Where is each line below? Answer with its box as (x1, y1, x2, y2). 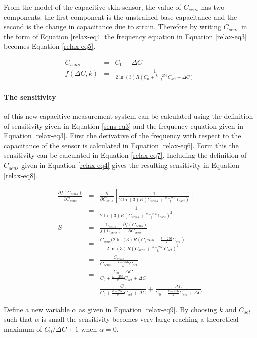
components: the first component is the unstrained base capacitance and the (4, 11, 237, 22)
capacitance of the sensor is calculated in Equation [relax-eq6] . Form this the (4, 140, 239, 150)
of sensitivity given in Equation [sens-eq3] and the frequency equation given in (4, 120, 243, 131)
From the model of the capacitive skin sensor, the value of (4, 2, 181, 12)
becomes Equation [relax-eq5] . (4, 41, 96, 51)
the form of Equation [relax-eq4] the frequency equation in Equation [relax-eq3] (4, 31, 247, 41)
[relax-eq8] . (4, 170, 37, 180)
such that (4, 314, 33, 324)
